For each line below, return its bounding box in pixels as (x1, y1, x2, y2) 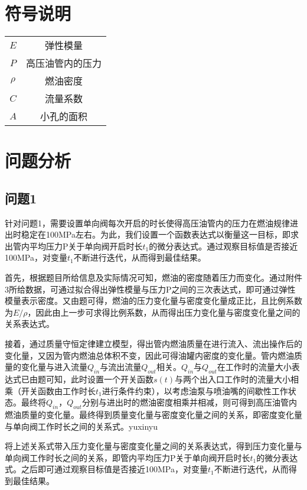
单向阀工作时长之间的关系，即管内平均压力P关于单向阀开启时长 (5, 451, 250, 463)
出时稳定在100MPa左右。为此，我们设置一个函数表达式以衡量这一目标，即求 (5, 228, 299, 241)
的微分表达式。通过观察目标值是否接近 (149, 239, 298, 252)
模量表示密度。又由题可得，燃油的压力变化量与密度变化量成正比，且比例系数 (5, 294, 302, 307)
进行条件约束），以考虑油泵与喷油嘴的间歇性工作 (102, 384, 288, 397)
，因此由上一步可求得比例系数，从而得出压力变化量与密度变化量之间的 (27, 306, 301, 318)
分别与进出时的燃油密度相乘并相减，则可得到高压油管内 (81, 396, 297, 408)
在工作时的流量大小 (217, 361, 292, 373)
